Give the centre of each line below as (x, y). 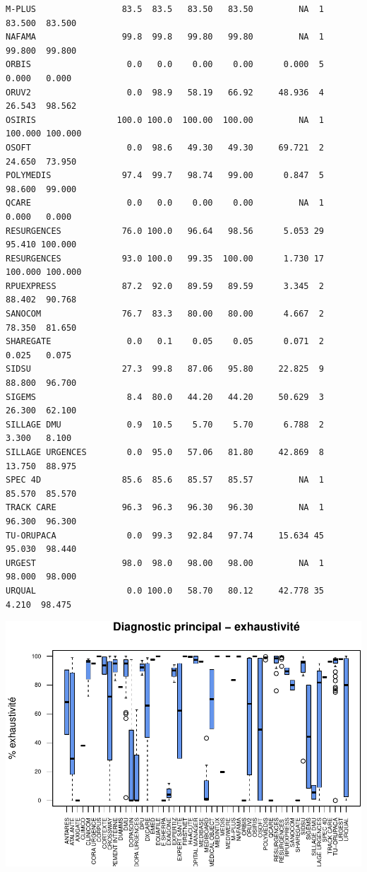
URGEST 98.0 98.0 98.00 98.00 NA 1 (165, 563)
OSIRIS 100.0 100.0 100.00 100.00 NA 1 (165, 120)
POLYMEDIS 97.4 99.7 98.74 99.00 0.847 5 (165, 176)
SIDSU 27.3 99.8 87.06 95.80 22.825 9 (165, 369)
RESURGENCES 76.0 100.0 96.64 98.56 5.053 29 (165, 231)
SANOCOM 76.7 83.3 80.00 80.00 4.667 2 (165, 314)
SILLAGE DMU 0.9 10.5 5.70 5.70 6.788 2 (165, 424)
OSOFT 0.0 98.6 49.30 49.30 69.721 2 (165, 147)
